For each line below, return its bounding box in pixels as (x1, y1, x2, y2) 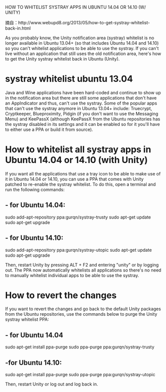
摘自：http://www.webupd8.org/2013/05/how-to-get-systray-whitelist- (5, 20, 150, 25)
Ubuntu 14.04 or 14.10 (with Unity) (5, 155, 148, 166)
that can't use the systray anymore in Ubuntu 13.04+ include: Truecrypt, (5, 105, 152, 111)
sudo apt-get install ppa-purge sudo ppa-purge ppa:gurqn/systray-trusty (5, 344, 155, 350)
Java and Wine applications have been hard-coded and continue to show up (5, 89, 161, 96)
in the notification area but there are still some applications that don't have (5, 95, 157, 101)
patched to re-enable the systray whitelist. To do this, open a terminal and (5, 181, 156, 187)
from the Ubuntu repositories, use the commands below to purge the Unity (5, 311, 158, 317)
